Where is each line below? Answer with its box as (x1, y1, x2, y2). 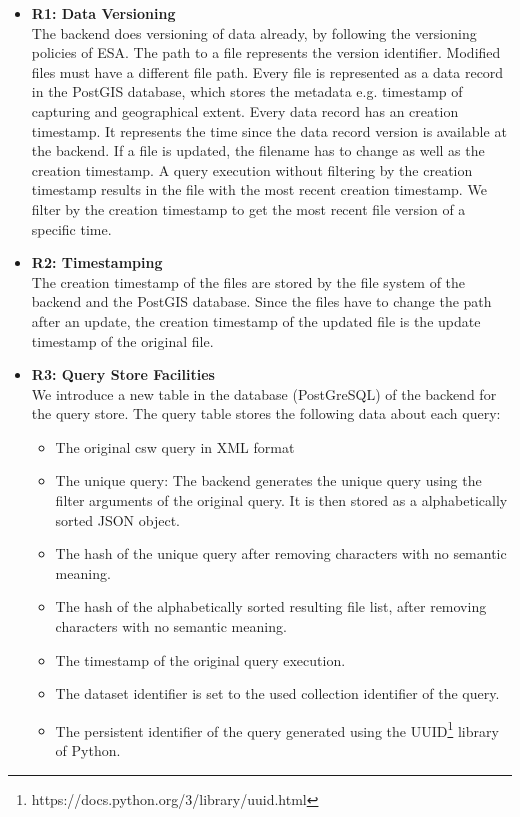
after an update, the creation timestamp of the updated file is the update (31, 310, 481, 331)
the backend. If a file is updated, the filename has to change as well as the (31, 140, 485, 161)
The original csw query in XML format (55, 436, 295, 457)
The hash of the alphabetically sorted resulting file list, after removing (55, 596, 487, 617)
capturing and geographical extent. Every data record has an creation (31, 100, 459, 121)
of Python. (55, 740, 121, 761)
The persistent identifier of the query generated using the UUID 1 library (55, 717, 499, 741)
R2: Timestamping (31, 252, 163, 273)
